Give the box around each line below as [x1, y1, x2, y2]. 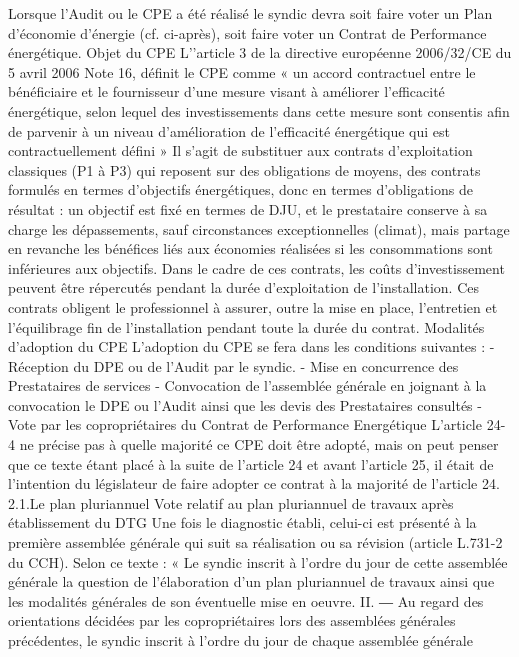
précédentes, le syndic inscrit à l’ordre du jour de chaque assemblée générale [8, 630, 473, 650]
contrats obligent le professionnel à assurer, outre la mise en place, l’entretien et [8, 296, 498, 317]
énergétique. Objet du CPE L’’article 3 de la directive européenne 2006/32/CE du [8, 42, 512, 63]
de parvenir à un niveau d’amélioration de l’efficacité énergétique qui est [8, 120, 451, 141]
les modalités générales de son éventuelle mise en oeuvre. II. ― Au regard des [8, 590, 484, 611]
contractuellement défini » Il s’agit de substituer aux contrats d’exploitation [8, 140, 473, 161]
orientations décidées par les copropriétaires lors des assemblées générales [8, 610, 456, 631]
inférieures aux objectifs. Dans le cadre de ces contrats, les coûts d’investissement [8, 257, 505, 278]
